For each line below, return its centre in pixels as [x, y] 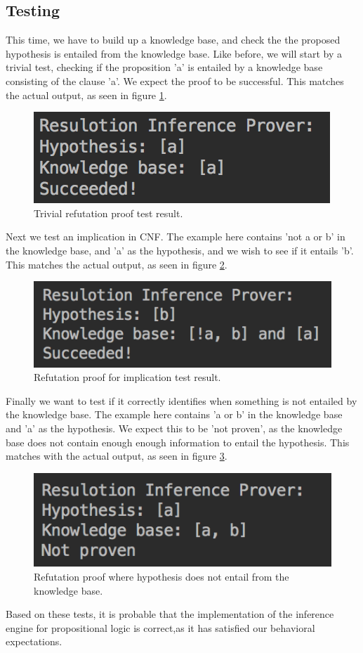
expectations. [34, 641]
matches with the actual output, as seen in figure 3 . [117, 456]
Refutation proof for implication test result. [127, 377]
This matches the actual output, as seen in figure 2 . [117, 264]
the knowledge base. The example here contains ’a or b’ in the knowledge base [174, 414]
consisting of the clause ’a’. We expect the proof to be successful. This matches [175, 80]
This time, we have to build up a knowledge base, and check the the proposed [173, 40]
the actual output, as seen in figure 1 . [86, 95]
